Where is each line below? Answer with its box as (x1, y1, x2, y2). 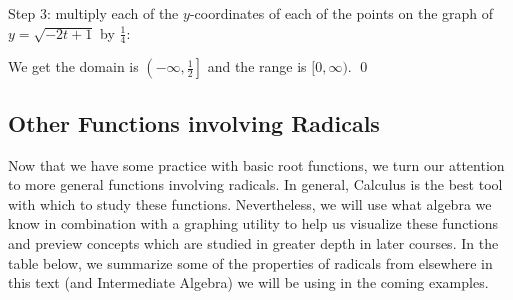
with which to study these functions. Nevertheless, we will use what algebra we (8, 193, 492, 214)
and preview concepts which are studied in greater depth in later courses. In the (8, 233, 499, 253)
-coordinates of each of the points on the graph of (189, 3, 494, 23)
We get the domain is (8, 56, 139, 77)
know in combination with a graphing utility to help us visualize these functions (8, 213, 498, 234)
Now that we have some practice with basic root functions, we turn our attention (8, 154, 505, 175)
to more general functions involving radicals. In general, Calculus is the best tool (8, 174, 503, 195)
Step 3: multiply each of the (8, 3, 179, 23)
